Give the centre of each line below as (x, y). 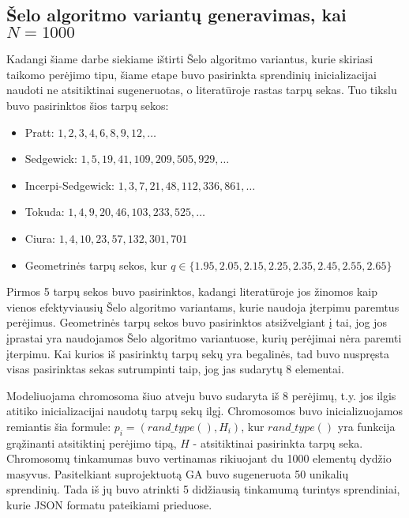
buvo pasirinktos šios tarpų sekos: (88, 105)
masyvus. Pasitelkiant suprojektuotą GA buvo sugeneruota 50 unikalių (178, 473)
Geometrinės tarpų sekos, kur (96, 265)
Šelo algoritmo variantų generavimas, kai (176, 15)
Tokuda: (45, 212)
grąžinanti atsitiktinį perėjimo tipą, (92, 442)
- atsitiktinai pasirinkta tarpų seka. (278, 442)
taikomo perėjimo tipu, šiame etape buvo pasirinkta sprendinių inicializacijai (192, 74)
